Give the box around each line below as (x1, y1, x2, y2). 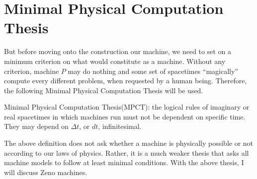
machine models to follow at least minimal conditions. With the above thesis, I (4, 157, 244, 168)
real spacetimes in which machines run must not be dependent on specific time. (4, 111, 246, 121)
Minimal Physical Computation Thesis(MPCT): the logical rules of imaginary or (4, 102, 250, 112)
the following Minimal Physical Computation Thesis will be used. (4, 85, 203, 95)
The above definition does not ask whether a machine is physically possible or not (4, 138, 254, 148)
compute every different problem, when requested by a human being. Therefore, (4, 75, 247, 86)
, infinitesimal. (98, 121, 142, 131)
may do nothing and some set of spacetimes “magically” (68, 65, 238, 76)
